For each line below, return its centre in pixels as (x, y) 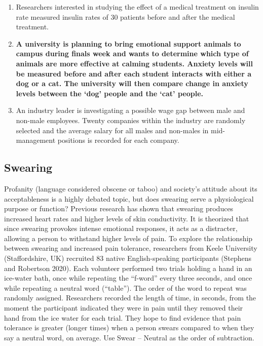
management (36, 140)
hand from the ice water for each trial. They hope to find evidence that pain (123, 317)
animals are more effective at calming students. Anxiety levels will (134, 63)
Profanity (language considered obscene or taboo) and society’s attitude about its (131, 188)
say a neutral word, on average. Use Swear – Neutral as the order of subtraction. (129, 337)
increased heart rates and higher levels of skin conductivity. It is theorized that (127, 218)
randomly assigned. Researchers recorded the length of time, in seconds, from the (130, 298)
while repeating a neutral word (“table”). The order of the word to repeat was (125, 287)
